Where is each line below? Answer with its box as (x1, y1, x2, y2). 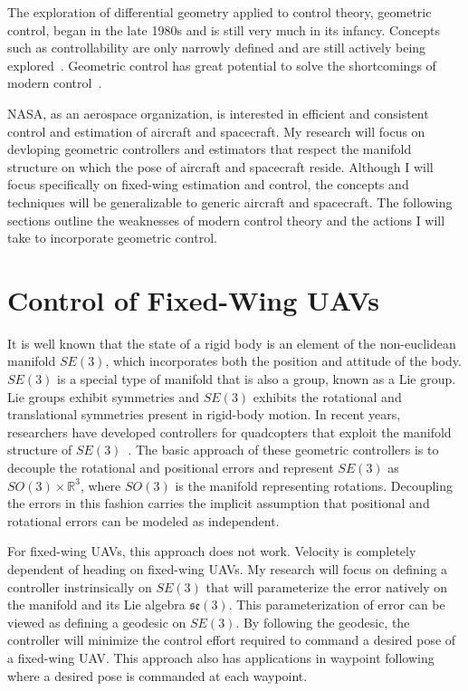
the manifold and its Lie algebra (7, 595, 186, 614)
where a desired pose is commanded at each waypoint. (7, 666, 308, 685)
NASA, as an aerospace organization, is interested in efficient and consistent (7, 103, 429, 122)
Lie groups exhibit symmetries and (7, 387, 200, 406)
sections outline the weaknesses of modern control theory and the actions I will (7, 210, 445, 229)
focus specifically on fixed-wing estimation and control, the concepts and (7, 175, 409, 194)
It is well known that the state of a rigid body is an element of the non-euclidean (7, 333, 456, 352)
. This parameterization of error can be (228, 595, 445, 614)
